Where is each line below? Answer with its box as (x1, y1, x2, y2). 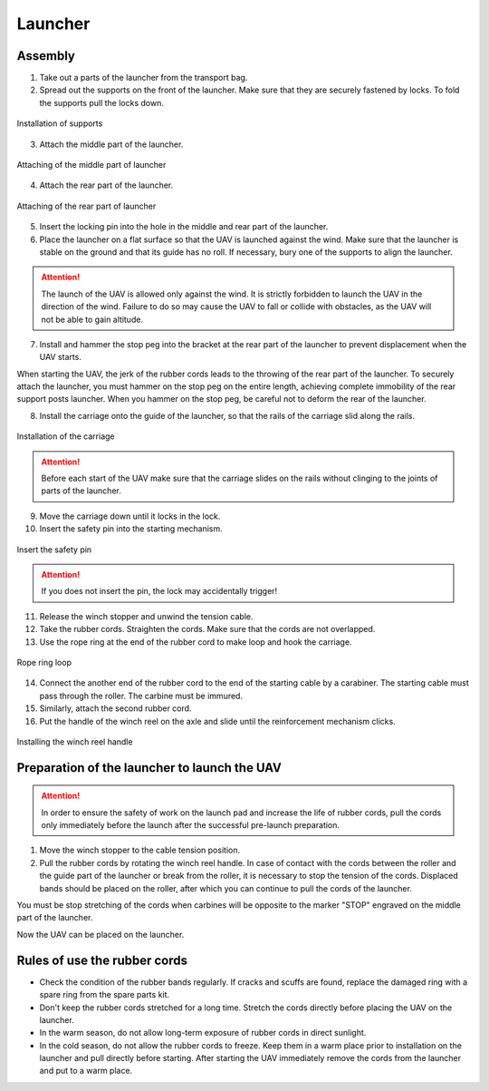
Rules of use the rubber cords (16, 952, 188, 968)
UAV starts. (39, 352, 81, 363)
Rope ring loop (16, 657, 72, 667)
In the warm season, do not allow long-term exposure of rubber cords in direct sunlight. (39, 1028, 367, 1038)
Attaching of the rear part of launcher (16, 200, 157, 211)
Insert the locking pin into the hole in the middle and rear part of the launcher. (39, 221, 329, 232)
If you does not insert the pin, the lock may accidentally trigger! (41, 586, 278, 597)
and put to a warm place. (39, 1066, 133, 1076)
